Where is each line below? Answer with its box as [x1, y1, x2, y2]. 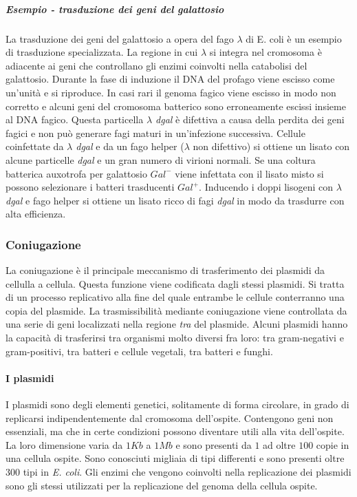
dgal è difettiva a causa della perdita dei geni [155, 112, 345, 127]
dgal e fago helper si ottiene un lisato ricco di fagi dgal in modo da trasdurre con [6, 193, 345, 207]
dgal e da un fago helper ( [76, 139, 184, 154]
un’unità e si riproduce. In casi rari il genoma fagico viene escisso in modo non [6, 85, 336, 99]
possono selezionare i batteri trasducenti [6, 180, 175, 194]
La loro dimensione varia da [6, 437, 123, 452]
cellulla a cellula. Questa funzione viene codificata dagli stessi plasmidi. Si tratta [6, 276, 345, 290]
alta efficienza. [6, 207, 66, 221]
